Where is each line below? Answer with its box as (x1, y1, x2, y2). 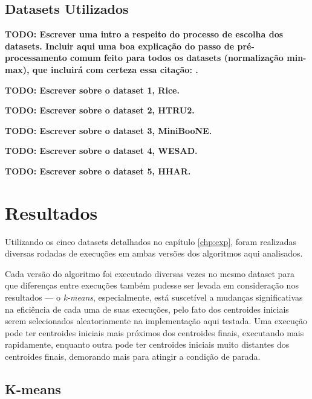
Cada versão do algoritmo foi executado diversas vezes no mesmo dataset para (5, 267, 294, 279)
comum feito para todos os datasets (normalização (70, 51, 284, 64)
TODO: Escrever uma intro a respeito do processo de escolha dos (5, 28, 284, 40)
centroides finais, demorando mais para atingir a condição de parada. (5, 350, 261, 363)
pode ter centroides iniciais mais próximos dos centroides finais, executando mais (5, 326, 304, 339)
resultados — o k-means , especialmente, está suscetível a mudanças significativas (5, 291, 303, 304)
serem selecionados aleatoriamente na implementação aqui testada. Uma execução (5, 314, 308, 327)
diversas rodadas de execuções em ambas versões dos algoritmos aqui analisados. (5, 247, 303, 260)
